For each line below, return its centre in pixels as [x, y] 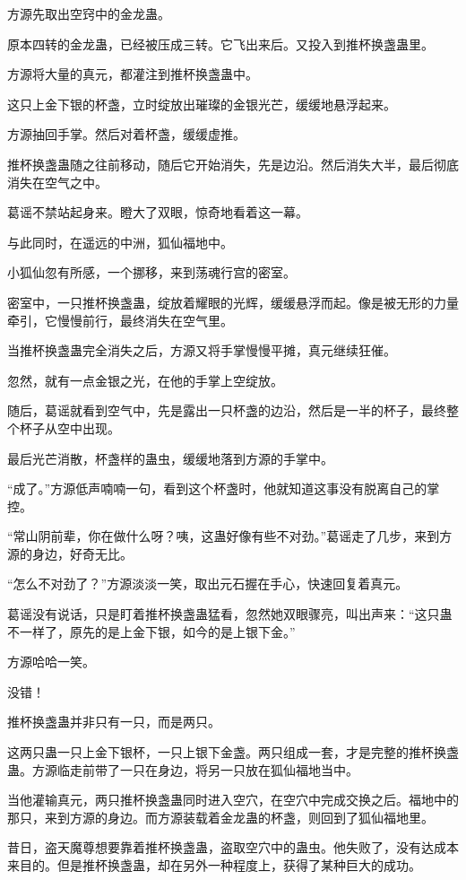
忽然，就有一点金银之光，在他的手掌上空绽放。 [145, 380]
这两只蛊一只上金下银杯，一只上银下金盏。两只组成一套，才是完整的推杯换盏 [233, 752]
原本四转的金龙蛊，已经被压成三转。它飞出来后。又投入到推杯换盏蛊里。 [220, 44]
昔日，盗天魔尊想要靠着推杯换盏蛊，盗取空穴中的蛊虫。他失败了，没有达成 [227, 847]
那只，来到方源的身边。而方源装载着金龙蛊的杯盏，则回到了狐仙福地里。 [220, 817]
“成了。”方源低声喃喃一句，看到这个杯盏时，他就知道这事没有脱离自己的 [217, 488]
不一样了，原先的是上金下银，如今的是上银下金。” [151, 631]
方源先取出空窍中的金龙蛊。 [89, 13]
